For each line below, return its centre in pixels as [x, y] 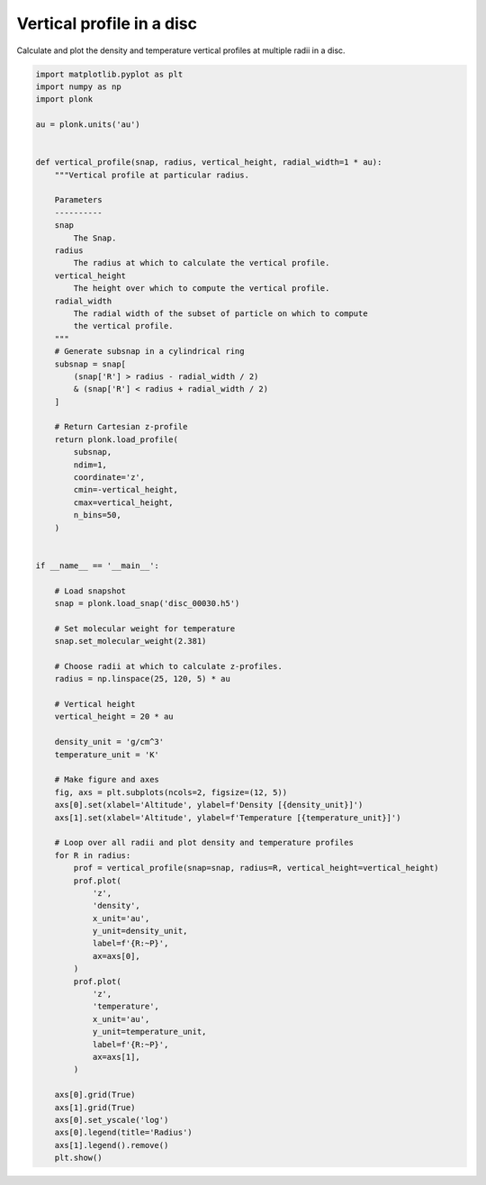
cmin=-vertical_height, [126, 490]
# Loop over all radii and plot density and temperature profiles [204, 843]
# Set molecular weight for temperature [145, 629]
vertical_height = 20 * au [114, 717]
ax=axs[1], [117, 1057]
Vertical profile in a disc [107, 23]
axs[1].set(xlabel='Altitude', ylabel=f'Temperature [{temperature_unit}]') [228, 818]
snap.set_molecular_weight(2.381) [130, 641]
